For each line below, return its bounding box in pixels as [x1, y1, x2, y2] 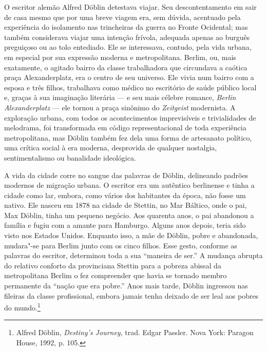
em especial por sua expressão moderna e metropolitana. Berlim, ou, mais [4, 51, 236, 62]
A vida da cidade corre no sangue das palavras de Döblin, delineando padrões [4, 169, 249, 180]
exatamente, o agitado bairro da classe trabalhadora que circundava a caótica [4, 62, 247, 72]
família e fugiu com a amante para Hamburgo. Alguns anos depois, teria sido [4, 220, 246, 230]
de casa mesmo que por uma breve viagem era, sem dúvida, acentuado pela [4, 11, 241, 22]
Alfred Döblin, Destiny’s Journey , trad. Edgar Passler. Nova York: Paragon [16, 327, 254, 338]
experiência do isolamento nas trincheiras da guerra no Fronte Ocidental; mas [4, 22, 248, 32]
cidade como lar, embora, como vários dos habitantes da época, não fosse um [4, 189, 246, 200]
